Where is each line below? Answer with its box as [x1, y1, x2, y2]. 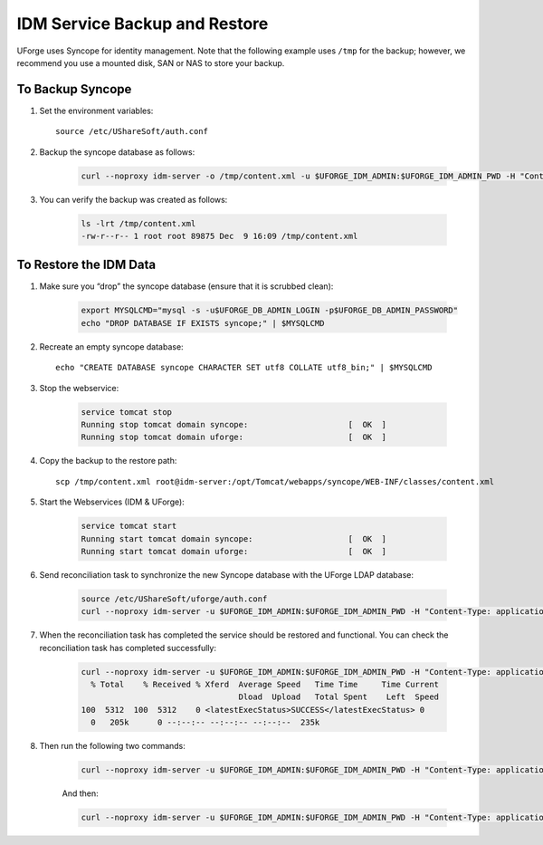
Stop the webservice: [39, 382, 119, 393]
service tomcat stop [81, 407, 172, 417]
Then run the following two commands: [39, 741, 186, 752]
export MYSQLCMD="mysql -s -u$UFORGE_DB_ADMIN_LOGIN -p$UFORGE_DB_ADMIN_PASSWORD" [81, 305, 459, 316]
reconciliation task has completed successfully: [39, 642, 217, 653]
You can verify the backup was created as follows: [39, 194, 228, 205]
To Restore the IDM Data [16, 257, 157, 273]
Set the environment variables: [39, 105, 154, 116]
